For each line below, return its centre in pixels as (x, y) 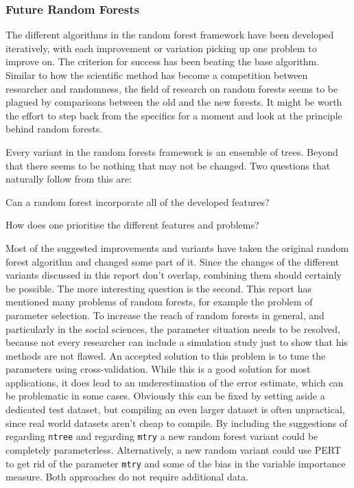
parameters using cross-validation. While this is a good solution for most (158, 369)
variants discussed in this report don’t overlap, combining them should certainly (174, 275)
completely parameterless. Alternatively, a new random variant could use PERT (174, 449)
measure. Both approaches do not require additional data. (127, 477)
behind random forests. (54, 129)
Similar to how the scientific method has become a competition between (157, 75)
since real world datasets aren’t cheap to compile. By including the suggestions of (177, 422)
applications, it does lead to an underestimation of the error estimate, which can (175, 382)
